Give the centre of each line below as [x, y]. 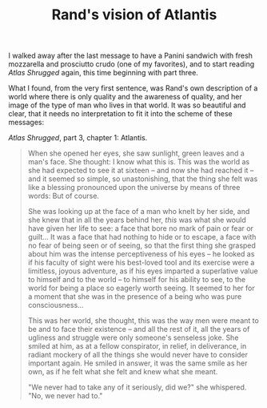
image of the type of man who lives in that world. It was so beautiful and [127, 105]
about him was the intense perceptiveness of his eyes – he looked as [141, 254]
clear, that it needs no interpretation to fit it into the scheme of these [121, 114]
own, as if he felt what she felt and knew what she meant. [123, 372]
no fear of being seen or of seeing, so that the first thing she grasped [141, 245]
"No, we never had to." [65, 396]
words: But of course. [64, 196]
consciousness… [56, 305]
